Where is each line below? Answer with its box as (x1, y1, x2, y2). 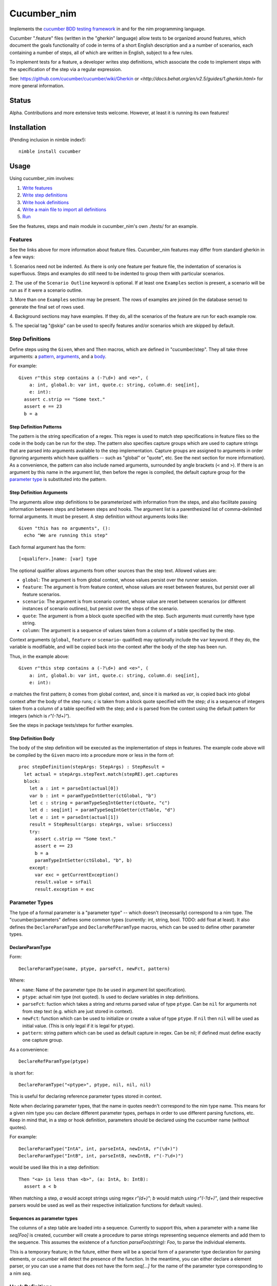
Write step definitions (22, 192, 68, 198)
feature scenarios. (22, 591, 61, 597)
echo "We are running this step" (24, 532, 108, 539)
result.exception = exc (34, 886, 95, 892)
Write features (22, 185, 53, 191)
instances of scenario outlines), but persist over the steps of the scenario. (22, 605, 179, 612)
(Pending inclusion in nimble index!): (9, 137, 87, 143)
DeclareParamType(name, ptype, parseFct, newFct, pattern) (18, 966, 170, 972)
